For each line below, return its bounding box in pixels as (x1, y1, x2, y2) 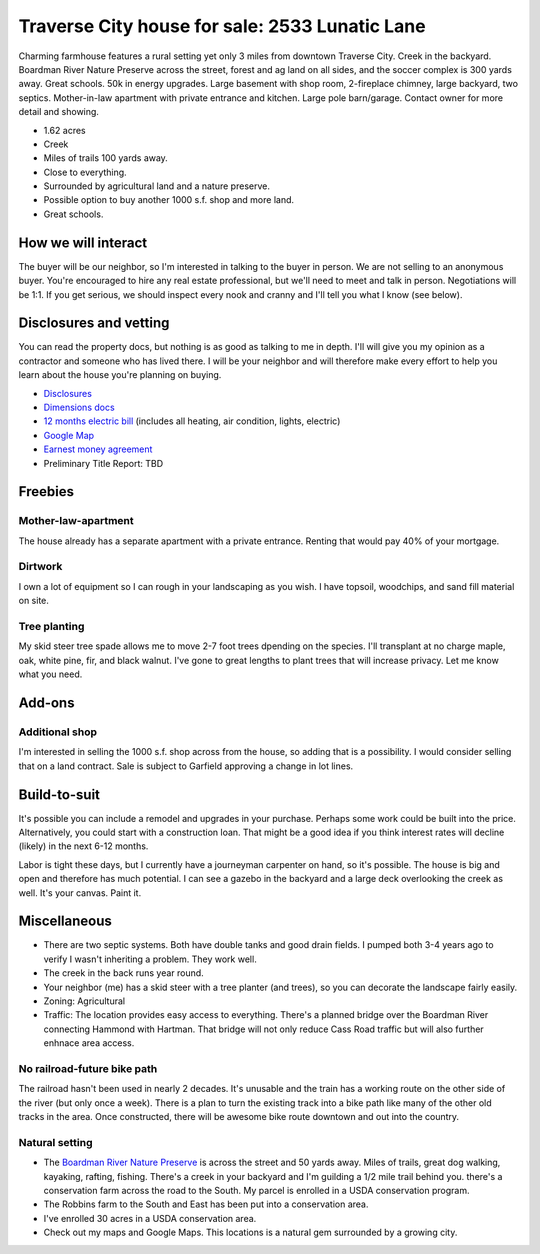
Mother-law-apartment (18, 514, 134, 528)
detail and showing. (18, 106, 100, 118)
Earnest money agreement (43, 443, 153, 455)
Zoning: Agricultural (43, 995, 125, 1007)
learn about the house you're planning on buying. (18, 369, 222, 381)
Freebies (18, 483, 75, 500)
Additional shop (18, 725, 98, 739)
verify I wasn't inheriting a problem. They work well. (43, 953, 257, 965)
